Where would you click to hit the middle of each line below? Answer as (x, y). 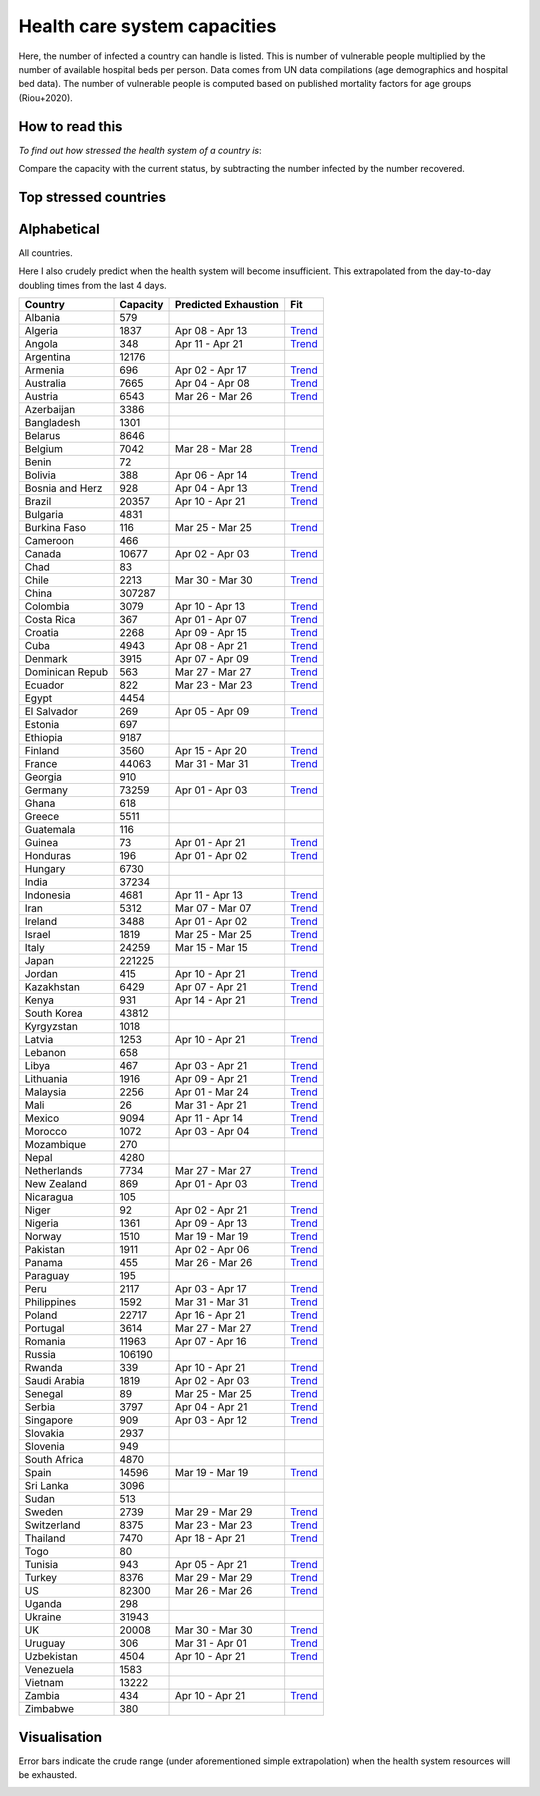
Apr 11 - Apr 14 (209, 1118)
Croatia (42, 633)
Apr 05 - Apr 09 (212, 712)
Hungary (45, 869)
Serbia (40, 1407)
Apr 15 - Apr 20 (210, 751)
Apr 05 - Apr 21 (210, 1565)
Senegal (44, 1394)
